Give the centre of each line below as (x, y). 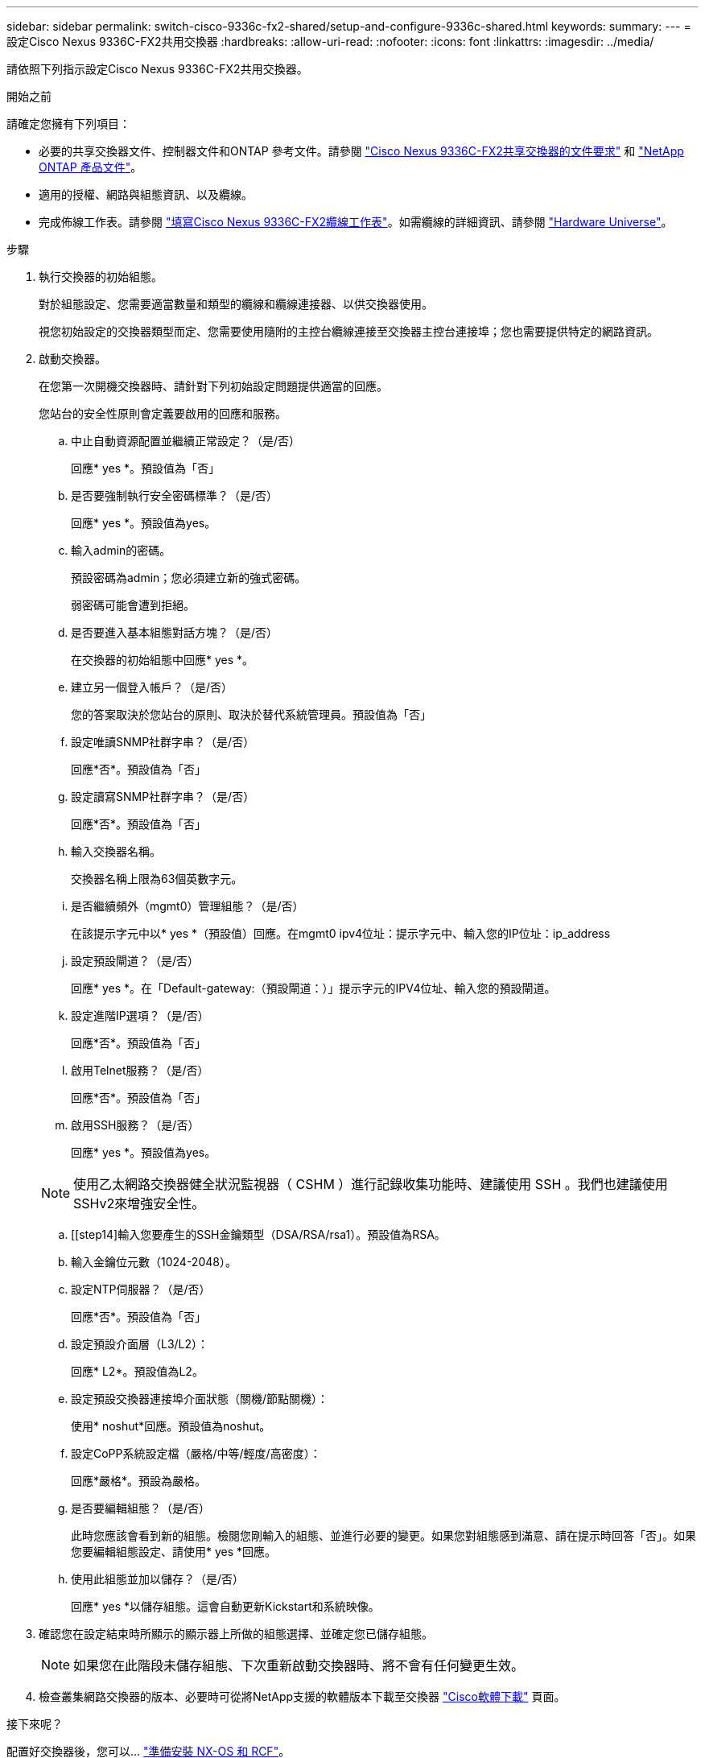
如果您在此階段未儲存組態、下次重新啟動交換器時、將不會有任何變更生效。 (299, 1665)
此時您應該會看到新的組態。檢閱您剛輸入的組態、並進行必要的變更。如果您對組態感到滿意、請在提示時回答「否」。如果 (383, 1535)
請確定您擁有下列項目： (68, 124)
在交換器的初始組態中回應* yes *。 (163, 660)
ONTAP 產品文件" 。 (91, 167)
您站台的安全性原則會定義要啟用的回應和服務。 (163, 413)
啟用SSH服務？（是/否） (135, 1125)
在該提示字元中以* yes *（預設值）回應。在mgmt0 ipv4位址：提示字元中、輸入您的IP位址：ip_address (341, 933)
